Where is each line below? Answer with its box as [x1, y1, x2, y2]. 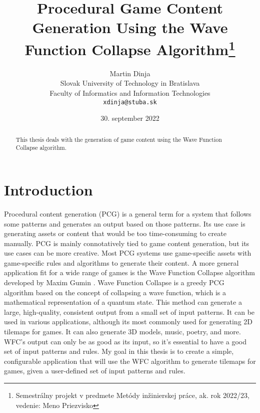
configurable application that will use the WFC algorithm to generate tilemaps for [4, 355, 256, 366]
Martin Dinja [109, 68, 150, 78]
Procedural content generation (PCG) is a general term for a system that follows [4, 208, 251, 219]
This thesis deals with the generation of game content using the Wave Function [15, 135, 222, 143]
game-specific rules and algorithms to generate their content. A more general [4, 257, 239, 268]
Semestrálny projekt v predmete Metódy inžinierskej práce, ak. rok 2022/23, [15, 390, 249, 400]
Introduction [4, 179, 93, 199]
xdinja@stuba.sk [103, 98, 157, 106]
